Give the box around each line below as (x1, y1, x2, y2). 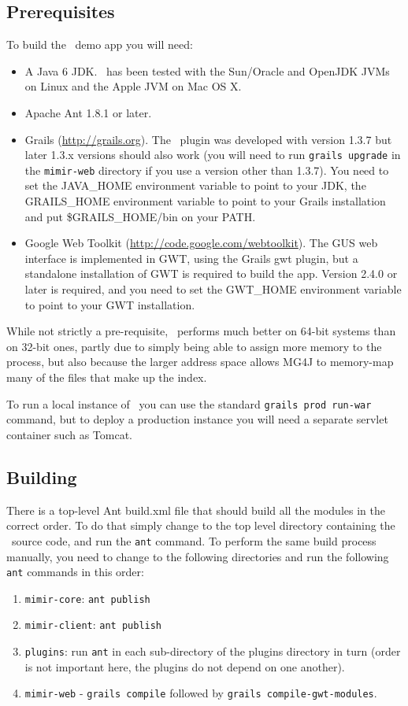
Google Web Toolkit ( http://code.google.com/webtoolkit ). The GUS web (24, 235, 378, 251)
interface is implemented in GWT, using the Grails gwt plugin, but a (24, 250, 358, 266)
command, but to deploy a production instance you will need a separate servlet (6, 411, 388, 427)
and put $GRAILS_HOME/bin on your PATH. (24, 208, 256, 224)
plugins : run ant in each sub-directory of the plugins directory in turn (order (24, 643, 401, 660)
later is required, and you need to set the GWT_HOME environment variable (24, 281, 402, 298)
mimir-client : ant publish (24, 616, 162, 633)
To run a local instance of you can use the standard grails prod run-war (6, 395, 372, 412)
